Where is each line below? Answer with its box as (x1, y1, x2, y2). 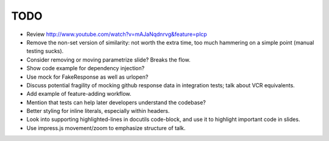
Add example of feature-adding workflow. (26, 90, 132, 98)
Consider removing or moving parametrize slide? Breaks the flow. (26, 56, 191, 63)
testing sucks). (26, 48, 64, 55)
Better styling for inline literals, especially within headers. (26, 107, 170, 115)
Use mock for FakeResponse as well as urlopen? (26, 73, 149, 81)
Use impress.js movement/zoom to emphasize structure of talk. (26, 124, 186, 131)
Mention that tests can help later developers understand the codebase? (26, 98, 207, 106)
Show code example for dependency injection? (26, 65, 145, 72)
